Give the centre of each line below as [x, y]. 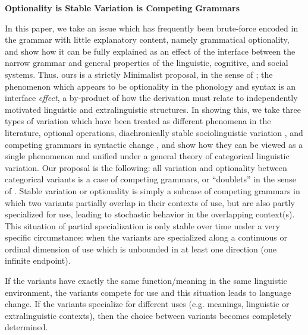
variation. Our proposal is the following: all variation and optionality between [146, 167]
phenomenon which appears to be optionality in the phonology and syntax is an [150, 86]
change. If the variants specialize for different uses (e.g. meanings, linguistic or [147, 304]
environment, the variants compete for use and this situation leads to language [148, 292]
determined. [26, 327]
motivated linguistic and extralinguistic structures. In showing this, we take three [153, 109]
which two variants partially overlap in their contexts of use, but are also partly [150, 202]
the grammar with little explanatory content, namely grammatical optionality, [147, 39]
